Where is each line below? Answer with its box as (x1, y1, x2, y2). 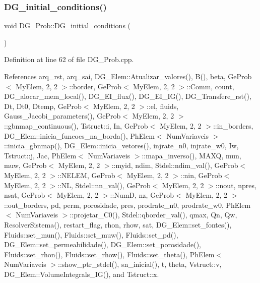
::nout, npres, (215, 180, 256, 190)
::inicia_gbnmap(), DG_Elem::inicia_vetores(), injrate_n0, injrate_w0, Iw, (4, 140, 239, 151)
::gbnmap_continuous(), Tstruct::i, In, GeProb (4, 120, 148, 131)
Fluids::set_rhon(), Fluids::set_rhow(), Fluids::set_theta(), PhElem (4, 249, 215, 259)
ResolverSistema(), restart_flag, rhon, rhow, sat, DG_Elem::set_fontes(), (4, 219, 232, 230)
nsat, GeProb (4, 190, 45, 200)
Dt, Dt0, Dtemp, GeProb (4, 100, 82, 111)
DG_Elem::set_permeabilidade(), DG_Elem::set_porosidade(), (4, 239, 201, 250)
